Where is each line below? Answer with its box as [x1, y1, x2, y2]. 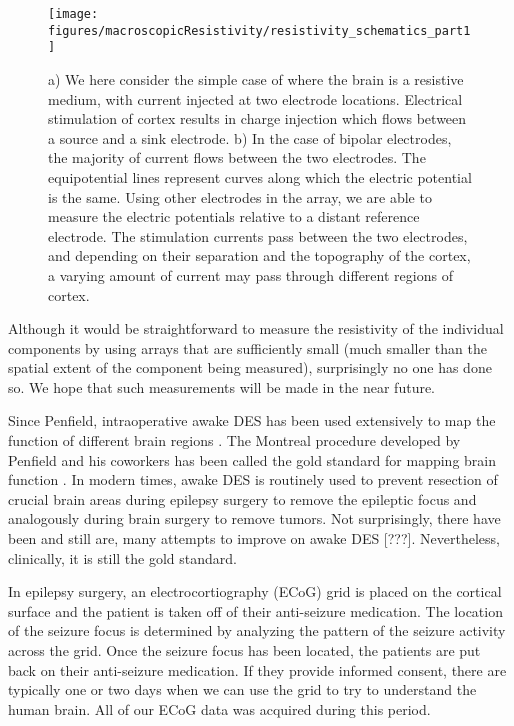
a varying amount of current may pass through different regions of [48, 264, 453, 285]
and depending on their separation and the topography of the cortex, [48, 245, 471, 266]
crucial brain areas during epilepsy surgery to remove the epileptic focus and [8, 488, 477, 509]
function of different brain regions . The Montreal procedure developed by [8, 430, 461, 451]
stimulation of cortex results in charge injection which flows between [48, 108, 467, 129]
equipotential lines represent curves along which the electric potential [48, 166, 472, 187]
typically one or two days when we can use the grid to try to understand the [8, 679, 477, 700]
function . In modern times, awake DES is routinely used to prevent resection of [8, 469, 498, 490]
